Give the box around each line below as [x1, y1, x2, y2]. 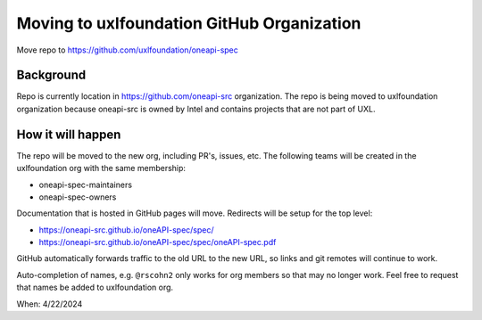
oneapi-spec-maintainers [38, 179, 133, 190]
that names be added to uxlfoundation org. [16, 282, 174, 293]
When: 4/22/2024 [16, 299, 83, 309]
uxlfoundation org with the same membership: [16, 163, 187, 174]
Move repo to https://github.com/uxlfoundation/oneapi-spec [16, 45, 238, 55]
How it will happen [16, 127, 121, 142]
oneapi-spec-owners [38, 192, 117, 202]
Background [16, 68, 87, 83]
